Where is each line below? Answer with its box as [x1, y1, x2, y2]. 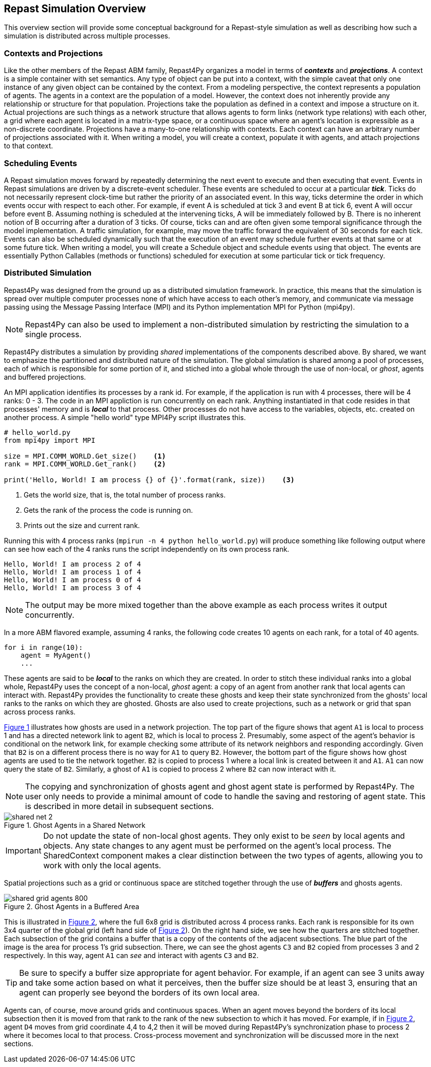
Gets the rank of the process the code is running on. [24, 505, 193, 514]
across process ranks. [4, 707, 76, 716]
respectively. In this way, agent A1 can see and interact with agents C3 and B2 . [4, 951, 259, 960]
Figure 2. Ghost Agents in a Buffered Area [4, 902, 139, 911]
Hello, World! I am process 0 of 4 [4, 575, 141, 584]
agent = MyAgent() [20, 651, 92, 659]
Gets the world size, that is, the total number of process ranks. [24, 490, 226, 499]
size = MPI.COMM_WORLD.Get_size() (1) [4, 452, 166, 460]
